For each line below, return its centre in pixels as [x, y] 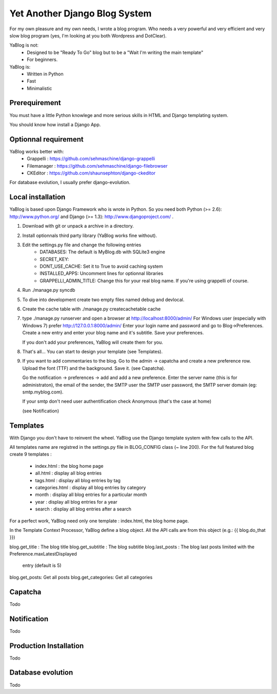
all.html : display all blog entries [68, 473]
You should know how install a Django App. [55, 124]
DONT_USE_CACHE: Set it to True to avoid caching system [101, 266]
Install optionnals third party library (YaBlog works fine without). [90, 235]
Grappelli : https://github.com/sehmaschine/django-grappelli [91, 158]
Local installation [37, 197]
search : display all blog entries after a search [83, 509]
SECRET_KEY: [54, 259]
